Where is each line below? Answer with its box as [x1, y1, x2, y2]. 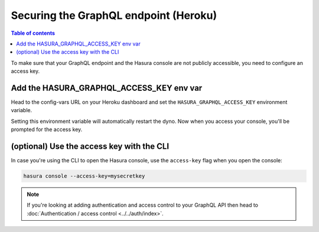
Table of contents [11, 30, 56, 37]
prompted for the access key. [11, 126, 83, 133]
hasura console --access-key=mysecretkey [23, 173, 145, 179]
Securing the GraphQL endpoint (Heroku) [11, 9, 217, 22]
